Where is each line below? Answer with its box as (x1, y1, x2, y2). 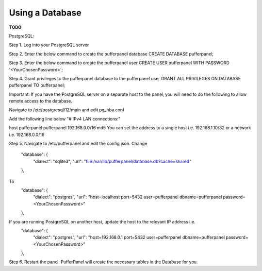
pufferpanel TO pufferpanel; (9, 83, 65, 88)
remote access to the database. (9, 98, 72, 104)
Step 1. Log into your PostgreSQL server (9, 42, 89, 48)
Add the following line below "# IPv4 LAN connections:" (9, 116, 121, 121)
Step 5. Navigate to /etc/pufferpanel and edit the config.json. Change (9, 141, 147, 147)
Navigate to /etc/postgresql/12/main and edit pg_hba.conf (9, 107, 125, 113)
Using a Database (9, 7, 82, 18)
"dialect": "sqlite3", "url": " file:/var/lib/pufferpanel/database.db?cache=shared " (33, 158, 192, 164)
